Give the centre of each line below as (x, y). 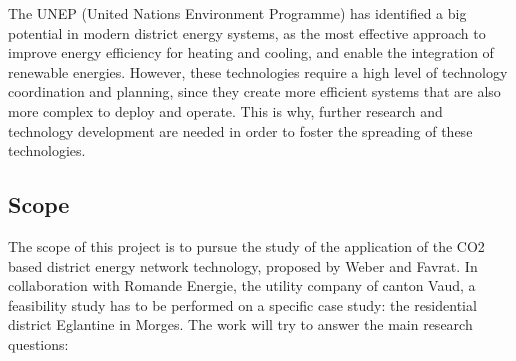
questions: (38, 343)
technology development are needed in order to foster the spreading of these (240, 130)
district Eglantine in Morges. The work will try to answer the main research (240, 324)
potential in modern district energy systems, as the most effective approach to (247, 32)
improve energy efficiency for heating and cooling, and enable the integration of (251, 52)
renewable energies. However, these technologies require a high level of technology (258, 71)
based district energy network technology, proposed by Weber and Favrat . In (243, 265)
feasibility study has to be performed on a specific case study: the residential (242, 304)
